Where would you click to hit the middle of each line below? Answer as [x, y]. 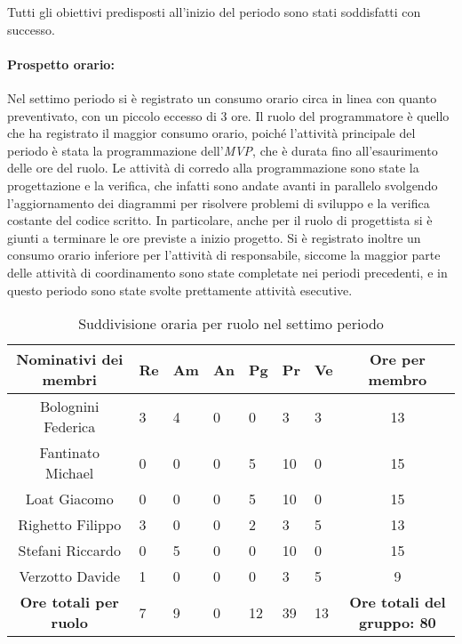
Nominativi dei [70, 359]
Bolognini [69, 407]
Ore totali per [69, 602]
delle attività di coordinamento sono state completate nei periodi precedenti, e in [227, 272]
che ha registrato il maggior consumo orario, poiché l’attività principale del [211, 133]
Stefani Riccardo [69, 551]
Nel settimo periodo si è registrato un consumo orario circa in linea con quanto [222, 97]
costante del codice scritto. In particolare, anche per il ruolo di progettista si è [220, 220]
